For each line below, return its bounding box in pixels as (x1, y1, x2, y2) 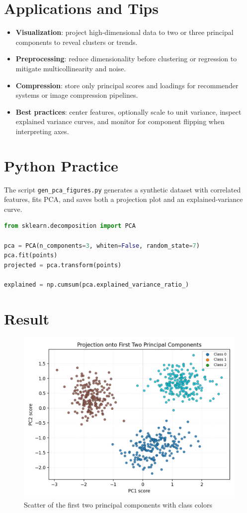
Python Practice (4, 155, 118, 175)
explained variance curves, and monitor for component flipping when (15, 116, 225, 127)
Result (4, 308, 49, 329)
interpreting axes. (15, 126, 69, 136)
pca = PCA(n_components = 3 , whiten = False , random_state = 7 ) (4, 242, 200, 249)
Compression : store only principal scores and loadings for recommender (15, 80, 239, 90)
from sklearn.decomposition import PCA (4, 222, 136, 230)
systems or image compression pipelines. (15, 90, 138, 100)
